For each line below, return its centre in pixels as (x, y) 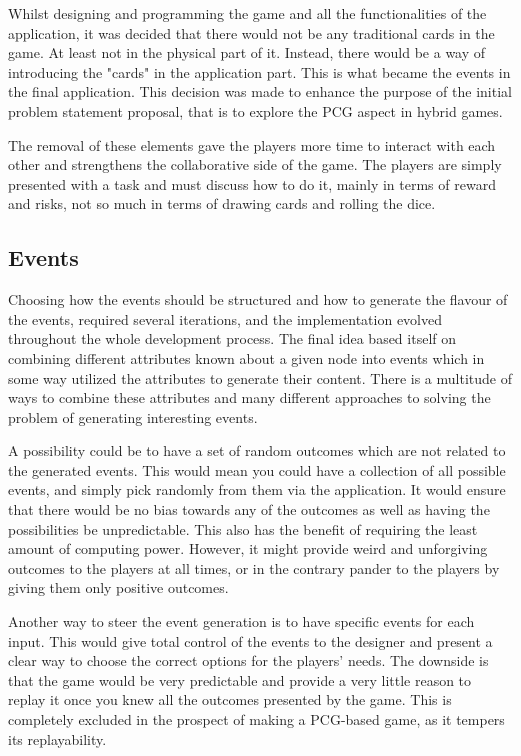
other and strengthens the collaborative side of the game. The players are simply (255, 164)
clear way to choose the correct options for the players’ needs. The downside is (248, 660)
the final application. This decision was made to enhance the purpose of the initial (260, 91)
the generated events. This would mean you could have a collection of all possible (257, 469)
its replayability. (57, 738)
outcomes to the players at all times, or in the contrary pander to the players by (254, 567)
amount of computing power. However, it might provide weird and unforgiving (248, 548)
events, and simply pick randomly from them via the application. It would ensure (257, 489)
